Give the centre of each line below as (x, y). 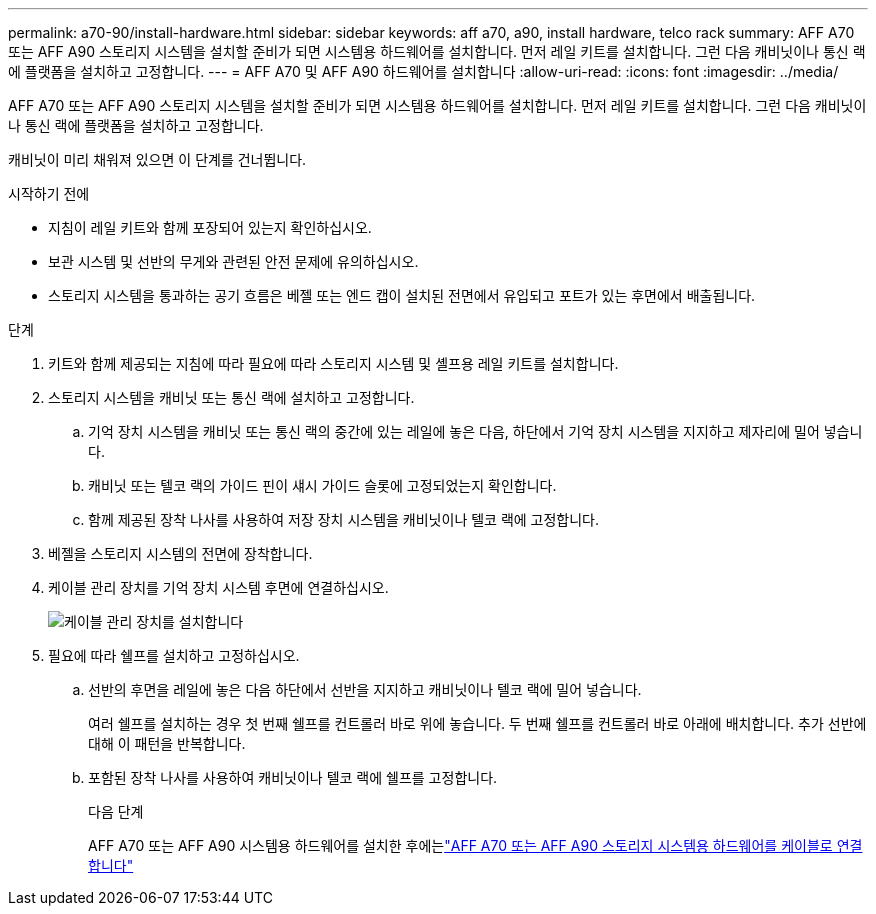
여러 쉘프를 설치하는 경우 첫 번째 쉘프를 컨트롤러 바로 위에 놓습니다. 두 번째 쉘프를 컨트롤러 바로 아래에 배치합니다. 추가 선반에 (477, 723)
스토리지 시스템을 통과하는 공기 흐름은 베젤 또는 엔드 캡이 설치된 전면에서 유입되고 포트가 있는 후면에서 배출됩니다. (402, 295)
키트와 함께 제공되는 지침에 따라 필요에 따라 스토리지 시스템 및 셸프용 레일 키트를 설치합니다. (333, 363)
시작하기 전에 (49, 193)
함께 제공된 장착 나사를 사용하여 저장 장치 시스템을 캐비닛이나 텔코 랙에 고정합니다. (344, 519)
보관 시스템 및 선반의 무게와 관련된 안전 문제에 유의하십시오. (233, 261)
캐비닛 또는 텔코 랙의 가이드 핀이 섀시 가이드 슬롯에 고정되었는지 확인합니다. (322, 485)
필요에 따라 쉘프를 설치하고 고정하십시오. (174, 655)
